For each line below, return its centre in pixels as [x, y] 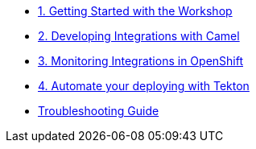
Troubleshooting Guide [99, 111]
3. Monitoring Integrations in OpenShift [141, 61]
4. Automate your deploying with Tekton [144, 86]
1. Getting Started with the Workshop [135, 11]
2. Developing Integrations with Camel [139, 36]
